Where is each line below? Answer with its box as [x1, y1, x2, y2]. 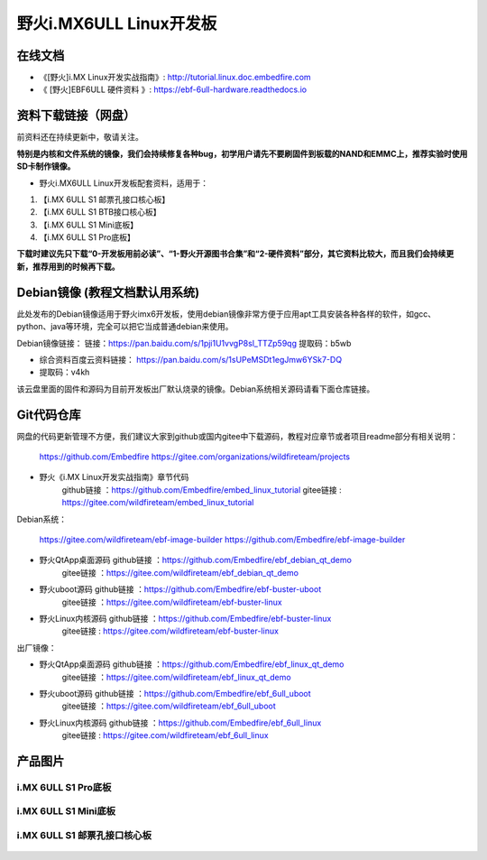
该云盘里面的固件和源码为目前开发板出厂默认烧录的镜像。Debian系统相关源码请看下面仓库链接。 [16, 384, 375, 394]
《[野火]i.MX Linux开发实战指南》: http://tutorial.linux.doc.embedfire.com [39, 72, 311, 83]
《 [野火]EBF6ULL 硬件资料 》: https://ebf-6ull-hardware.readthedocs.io [39, 84, 307, 95]
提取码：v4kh [39, 366, 90, 378]
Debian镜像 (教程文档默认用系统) [16, 284, 200, 300]
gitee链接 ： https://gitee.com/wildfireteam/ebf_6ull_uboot [61, 700, 276, 712]
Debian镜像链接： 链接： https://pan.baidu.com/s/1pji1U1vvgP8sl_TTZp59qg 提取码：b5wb [16, 338, 352, 348]
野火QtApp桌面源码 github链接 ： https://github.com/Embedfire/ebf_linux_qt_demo [39, 659, 345, 670]
